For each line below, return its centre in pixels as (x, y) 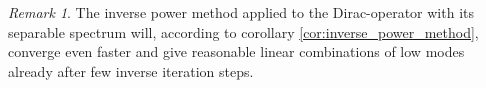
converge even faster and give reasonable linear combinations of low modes (236, 51)
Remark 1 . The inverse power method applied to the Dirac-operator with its (241, 12)
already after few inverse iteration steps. (131, 70)
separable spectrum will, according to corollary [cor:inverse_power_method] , (243, 31)
